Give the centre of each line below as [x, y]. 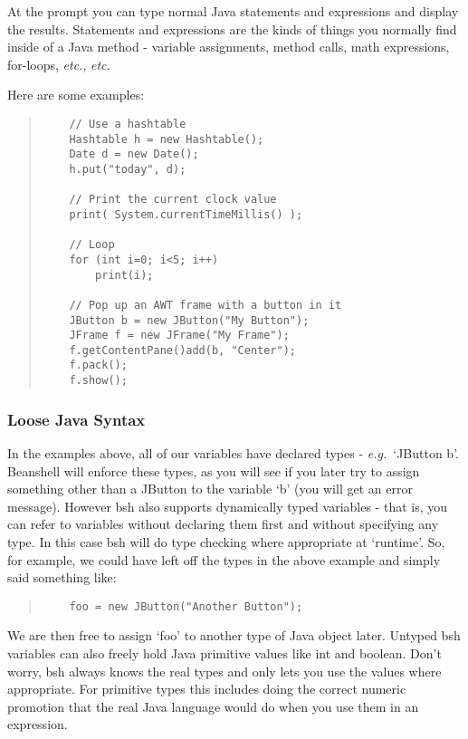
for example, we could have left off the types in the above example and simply [224, 559]
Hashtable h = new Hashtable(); [167, 139]
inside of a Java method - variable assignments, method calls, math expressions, [229, 47]
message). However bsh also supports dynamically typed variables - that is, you [228, 506]
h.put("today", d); [128, 169]
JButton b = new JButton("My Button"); [189, 320]
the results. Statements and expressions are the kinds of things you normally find [232, 29]
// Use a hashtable [128, 124]
